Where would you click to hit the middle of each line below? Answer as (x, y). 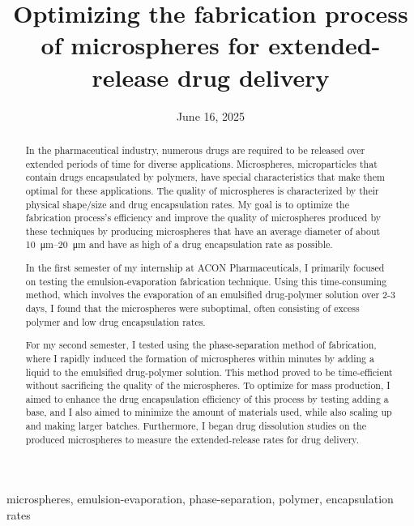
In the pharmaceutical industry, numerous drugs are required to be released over (195, 150)
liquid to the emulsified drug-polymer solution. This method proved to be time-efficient (209, 372)
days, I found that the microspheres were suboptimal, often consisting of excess (192, 308)
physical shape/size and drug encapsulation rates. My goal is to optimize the (187, 204)
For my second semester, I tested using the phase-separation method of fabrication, (201, 345)
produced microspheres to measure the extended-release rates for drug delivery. (192, 439)
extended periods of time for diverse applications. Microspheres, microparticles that (201, 163)
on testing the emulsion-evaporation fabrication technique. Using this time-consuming (206, 281)
